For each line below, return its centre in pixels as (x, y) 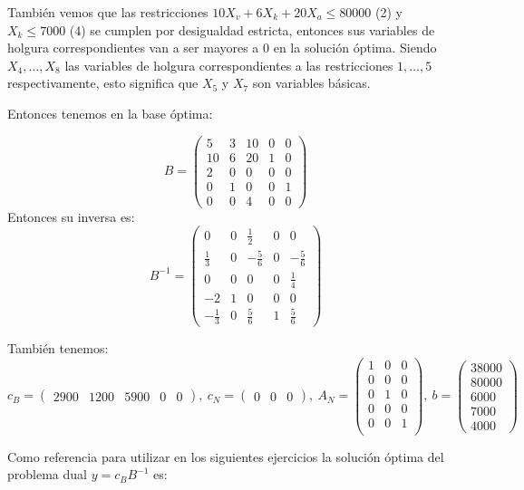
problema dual (47, 474)
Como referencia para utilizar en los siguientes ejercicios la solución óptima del (226, 456)
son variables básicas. (311, 83)
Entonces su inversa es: (71, 216)
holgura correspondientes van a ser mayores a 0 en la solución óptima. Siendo (222, 48)
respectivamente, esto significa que (103, 83)
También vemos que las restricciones (108, 12)
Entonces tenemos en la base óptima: (110, 113)
